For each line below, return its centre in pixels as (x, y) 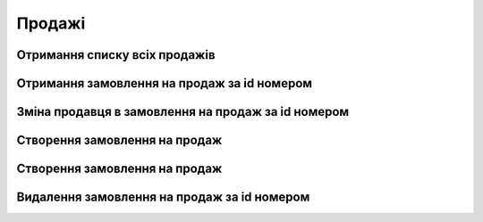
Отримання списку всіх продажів (116, 55)
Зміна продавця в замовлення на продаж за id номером (183, 112)
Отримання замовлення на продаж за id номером (165, 83)
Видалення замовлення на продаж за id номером (163, 197)
